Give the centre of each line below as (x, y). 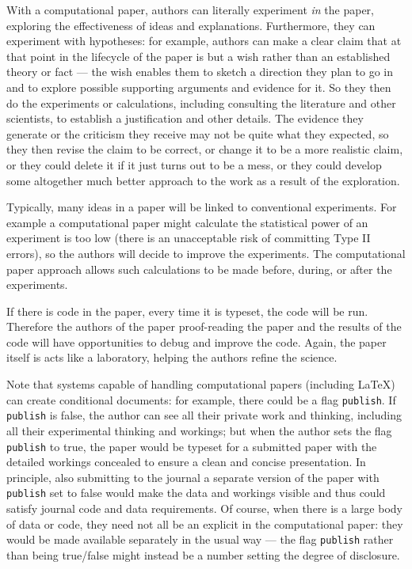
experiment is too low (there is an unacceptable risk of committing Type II (189, 238)
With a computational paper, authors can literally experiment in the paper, (190, 9)
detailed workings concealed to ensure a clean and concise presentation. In (186, 462)
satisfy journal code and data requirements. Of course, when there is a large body (204, 508)
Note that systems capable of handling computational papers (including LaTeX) (201, 384)
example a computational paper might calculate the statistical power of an (187, 222)
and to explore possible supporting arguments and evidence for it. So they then (199, 87)
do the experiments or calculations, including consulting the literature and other (201, 102)
